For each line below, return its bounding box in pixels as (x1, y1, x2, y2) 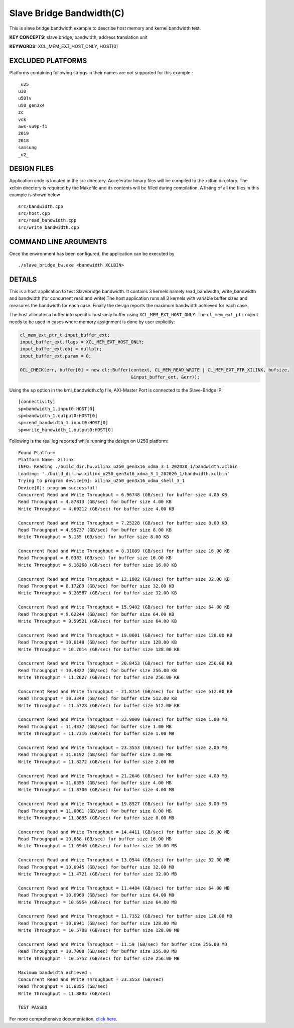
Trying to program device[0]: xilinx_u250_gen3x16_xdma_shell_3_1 (18, 478, 185, 484)
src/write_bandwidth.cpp (18, 224, 79, 230)
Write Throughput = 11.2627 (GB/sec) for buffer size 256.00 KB (18, 675, 180, 680)
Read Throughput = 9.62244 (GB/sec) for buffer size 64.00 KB (18, 611, 175, 617)
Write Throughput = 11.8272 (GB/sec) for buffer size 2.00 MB (18, 758, 175, 764)
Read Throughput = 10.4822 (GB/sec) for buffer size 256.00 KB (18, 668, 177, 673)
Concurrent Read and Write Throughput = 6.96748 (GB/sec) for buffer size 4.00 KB (18, 492, 227, 497)
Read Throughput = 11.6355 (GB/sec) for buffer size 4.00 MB (18, 780, 172, 786)
